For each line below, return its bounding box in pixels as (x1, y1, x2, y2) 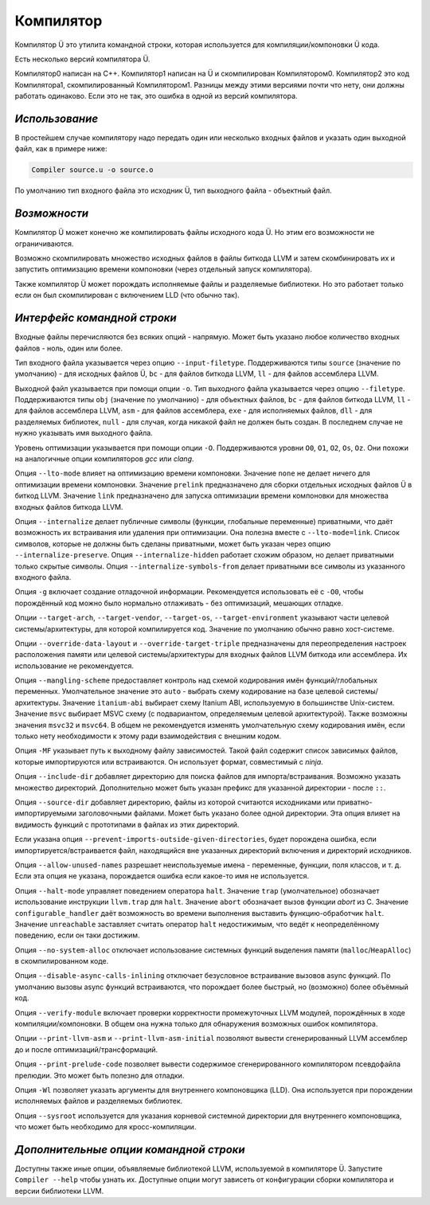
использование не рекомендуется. (14, 661, 135, 671)
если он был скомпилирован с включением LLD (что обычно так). (14, 291, 240, 300)
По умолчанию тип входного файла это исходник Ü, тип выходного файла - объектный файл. (14, 186, 332, 195)
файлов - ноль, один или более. (14, 343, 123, 353)
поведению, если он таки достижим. (14, 930, 140, 940)
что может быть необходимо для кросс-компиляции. (14, 1122, 197, 1132)
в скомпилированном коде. (14, 957, 109, 966)
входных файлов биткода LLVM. (14, 502, 123, 511)
